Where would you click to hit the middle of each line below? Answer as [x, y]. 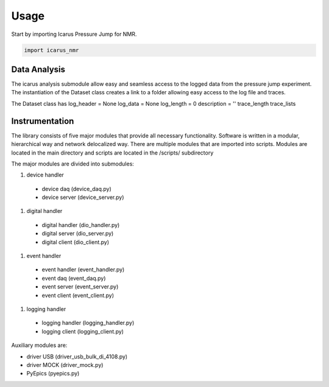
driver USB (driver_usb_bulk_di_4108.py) [77, 357]
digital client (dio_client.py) [76, 242]
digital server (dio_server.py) [78, 234]
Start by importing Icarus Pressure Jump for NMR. [74, 34]
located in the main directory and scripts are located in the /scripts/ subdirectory [112, 153]
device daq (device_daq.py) [77, 189]
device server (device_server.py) [83, 197]
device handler [45, 175]
